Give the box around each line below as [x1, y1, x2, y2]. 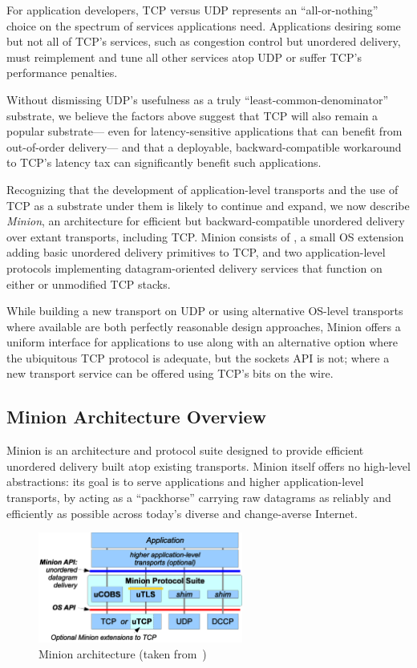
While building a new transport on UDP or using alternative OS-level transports [6, 302, 403, 319]
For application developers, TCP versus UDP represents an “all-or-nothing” [6, 2, 379, 18]
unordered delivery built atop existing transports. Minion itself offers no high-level [6, 457, 411, 474]
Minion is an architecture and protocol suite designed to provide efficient [6, 442, 364, 459]
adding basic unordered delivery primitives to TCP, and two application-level [6, 244, 386, 261]
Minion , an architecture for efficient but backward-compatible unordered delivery [6, 213, 405, 229]
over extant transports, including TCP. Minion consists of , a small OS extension [6, 228, 404, 245]
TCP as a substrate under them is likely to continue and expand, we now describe [6, 196, 410, 213]
